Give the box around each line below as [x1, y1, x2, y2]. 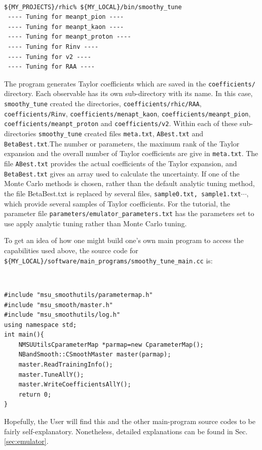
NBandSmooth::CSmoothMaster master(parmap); [18, 351, 171, 358]
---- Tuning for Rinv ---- [8, 43, 99, 51]
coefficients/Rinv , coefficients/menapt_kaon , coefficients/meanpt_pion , [4, 108, 251, 118]
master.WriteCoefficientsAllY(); [18, 381, 131, 388]
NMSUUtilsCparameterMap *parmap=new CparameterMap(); [18, 341, 204, 348]
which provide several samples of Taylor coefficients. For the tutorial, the [4, 198, 230, 208]
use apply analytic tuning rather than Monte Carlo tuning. [4, 218, 187, 228]
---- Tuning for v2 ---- [8, 53, 91, 61]
